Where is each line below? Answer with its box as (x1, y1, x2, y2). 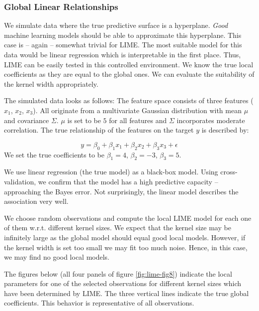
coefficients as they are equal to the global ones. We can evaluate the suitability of (4, 69, 255, 79)
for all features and (109, 115, 167, 125)
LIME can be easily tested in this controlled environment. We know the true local (4, 59, 254, 69)
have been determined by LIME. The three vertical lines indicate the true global (4, 288, 249, 298)
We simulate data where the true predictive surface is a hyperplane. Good (4, 20, 228, 30)
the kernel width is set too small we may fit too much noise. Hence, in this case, (4, 242, 248, 252)
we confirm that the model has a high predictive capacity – (38, 176, 218, 186)
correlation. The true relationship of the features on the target (4, 125, 194, 135)
